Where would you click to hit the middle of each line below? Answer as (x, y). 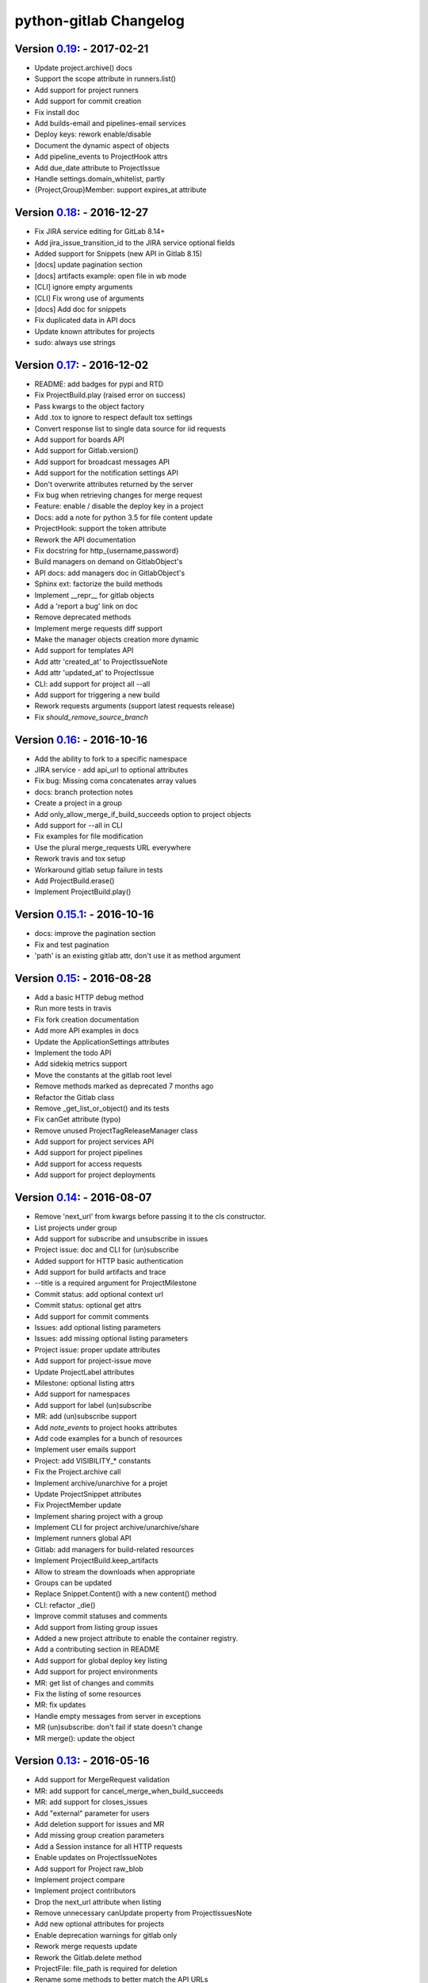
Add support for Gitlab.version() (86, 451)
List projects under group (76, 1227)
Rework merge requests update (86, 1947)
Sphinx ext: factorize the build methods (99, 584)
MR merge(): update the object (84, 1738)
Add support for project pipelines (88, 1153)
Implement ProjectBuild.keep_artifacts (96, 1561)
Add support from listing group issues (96, 1627)
